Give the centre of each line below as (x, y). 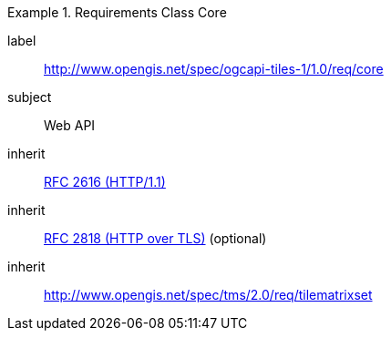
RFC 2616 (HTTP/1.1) (105, 182)
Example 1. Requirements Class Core (117, 12)
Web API (70, 125)
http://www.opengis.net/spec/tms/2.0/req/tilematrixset (208, 295)
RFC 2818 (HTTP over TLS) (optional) (155, 238)
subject (30, 97)
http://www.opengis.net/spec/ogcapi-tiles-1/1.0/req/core (214, 69)
